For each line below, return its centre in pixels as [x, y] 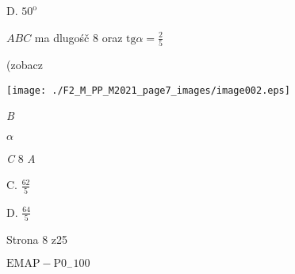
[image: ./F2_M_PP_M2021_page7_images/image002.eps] [148, 90]
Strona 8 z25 [37, 239]
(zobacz [25, 64]
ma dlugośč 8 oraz [79, 37]
